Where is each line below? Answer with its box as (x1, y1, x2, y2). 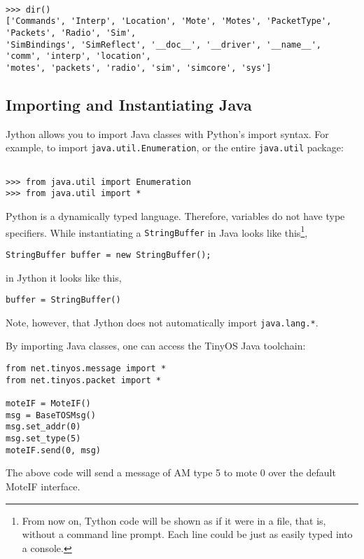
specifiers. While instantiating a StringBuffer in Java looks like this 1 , (6, 223, 308, 240)
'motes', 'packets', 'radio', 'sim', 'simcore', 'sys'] (6, 62, 272, 73)
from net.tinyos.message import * (6, 364, 167, 374)
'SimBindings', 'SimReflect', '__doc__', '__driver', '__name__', (6, 39, 322, 50)
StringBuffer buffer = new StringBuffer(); (6, 249, 211, 260)
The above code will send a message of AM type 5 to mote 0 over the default (6, 465, 336, 480)
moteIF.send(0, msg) (6, 445, 101, 455)
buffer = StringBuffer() (6, 295, 121, 305)
